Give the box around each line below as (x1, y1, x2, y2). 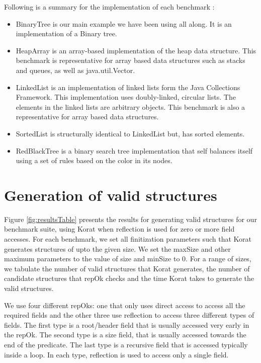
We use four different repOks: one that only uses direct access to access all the (4, 300, 245, 310)
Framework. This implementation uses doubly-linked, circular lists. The (16, 92, 236, 102)
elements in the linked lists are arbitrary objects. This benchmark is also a (16, 101, 245, 112)
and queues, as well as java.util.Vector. (16, 64, 135, 75)
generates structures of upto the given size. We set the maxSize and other (4, 243, 231, 254)
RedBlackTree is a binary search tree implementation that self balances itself (16, 145, 253, 156)
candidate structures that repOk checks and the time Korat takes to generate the (4, 273, 254, 283)
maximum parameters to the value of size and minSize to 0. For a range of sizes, (4, 253, 251, 264)
